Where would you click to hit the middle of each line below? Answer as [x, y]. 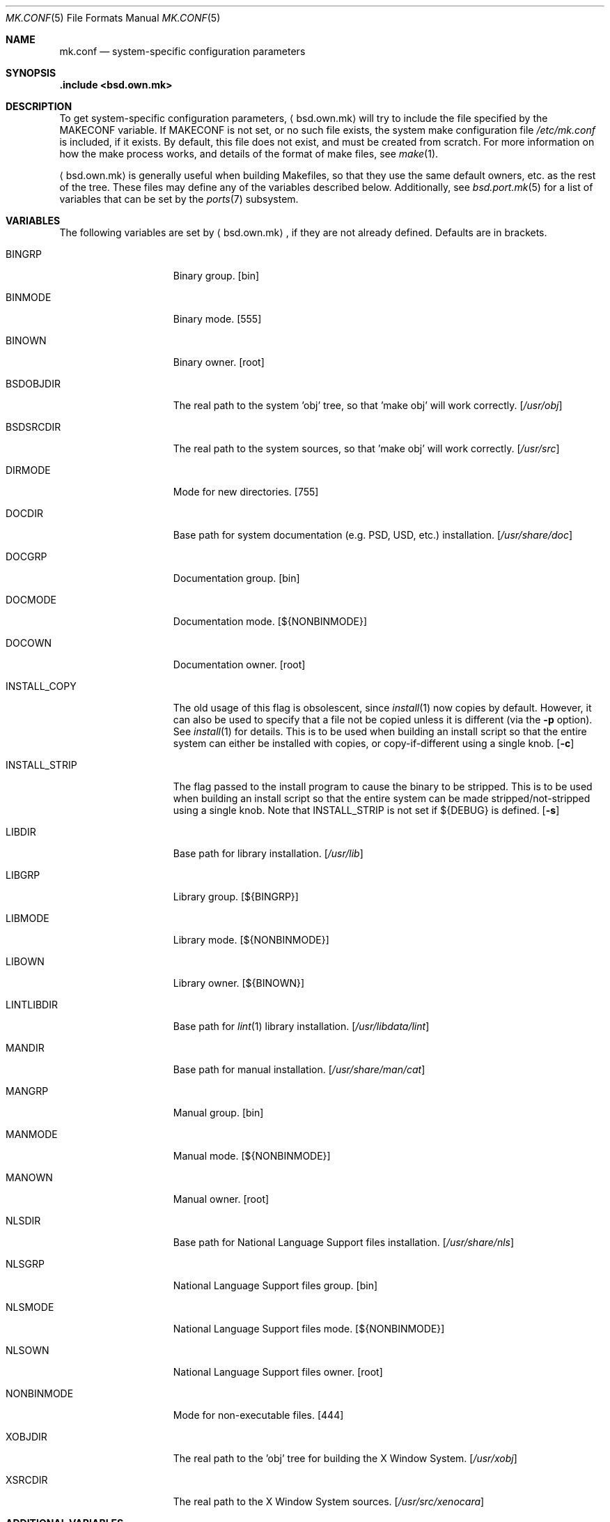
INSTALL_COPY [41, 686]
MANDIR [25, 1048]
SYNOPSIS [31, 73]
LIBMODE [28, 918]
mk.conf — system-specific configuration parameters [182, 51]
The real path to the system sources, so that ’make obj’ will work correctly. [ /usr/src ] [366, 448]
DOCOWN [29, 643]
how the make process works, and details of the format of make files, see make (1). [249, 154]
